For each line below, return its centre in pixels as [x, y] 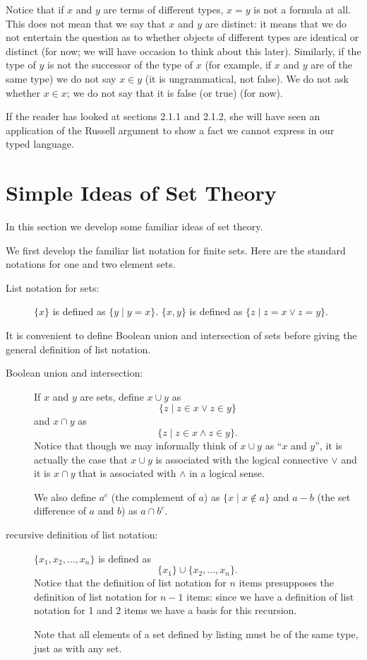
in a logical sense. [227, 473]
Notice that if [35, 9]
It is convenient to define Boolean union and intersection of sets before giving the [181, 335]
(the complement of [153, 496]
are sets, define [112, 396]
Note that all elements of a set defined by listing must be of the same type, [196, 634]
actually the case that [81, 459]
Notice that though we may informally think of [136, 445]
